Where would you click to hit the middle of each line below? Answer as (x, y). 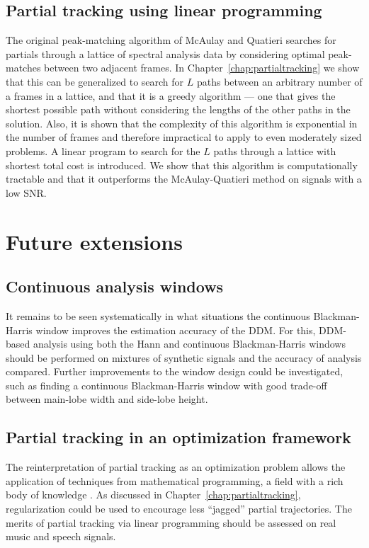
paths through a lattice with (275, 150)
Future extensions (94, 241)
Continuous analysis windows (115, 286)
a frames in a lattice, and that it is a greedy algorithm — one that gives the (171, 95)
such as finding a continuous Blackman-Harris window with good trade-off (166, 385)
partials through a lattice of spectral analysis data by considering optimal (165, 53)
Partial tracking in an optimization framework (178, 437)
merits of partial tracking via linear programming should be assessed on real (171, 522)
